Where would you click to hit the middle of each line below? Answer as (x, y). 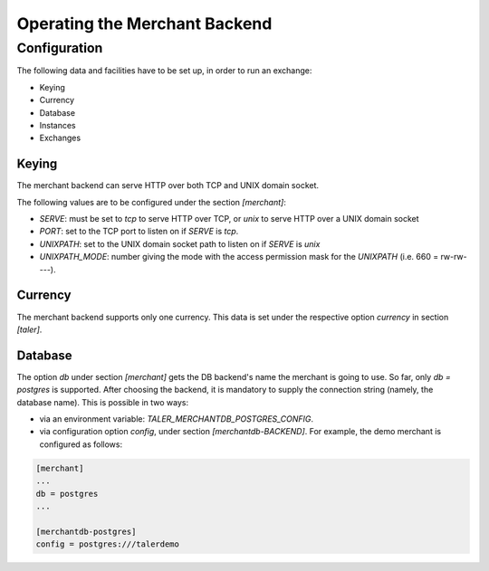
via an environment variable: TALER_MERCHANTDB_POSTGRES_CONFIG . (177, 419)
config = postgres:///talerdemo (108, 544)
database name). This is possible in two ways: (103, 402)
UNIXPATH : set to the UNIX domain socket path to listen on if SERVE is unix (180, 243)
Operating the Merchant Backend (144, 24)
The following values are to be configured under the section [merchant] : (152, 202)
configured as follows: (81, 444)
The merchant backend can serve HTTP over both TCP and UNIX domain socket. (168, 186)
